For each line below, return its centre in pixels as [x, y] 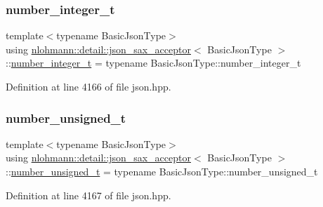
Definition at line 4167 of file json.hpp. [88, 195]
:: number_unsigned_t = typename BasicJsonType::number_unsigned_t [162, 171]
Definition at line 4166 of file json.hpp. [88, 86]
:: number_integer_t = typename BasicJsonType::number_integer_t [153, 63]
